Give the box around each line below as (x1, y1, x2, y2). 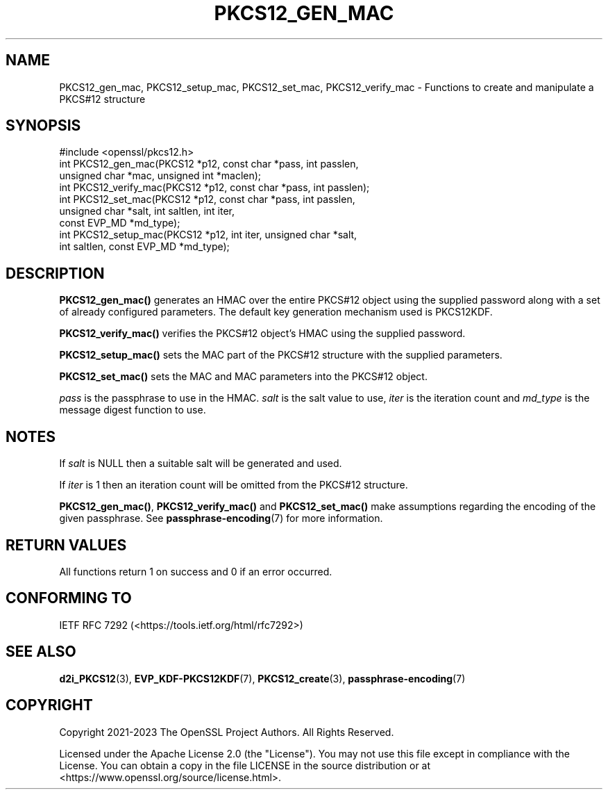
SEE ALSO (6, 643, 76, 661)
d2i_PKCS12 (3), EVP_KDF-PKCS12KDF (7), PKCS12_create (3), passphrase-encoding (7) (59, 672, 466, 685)
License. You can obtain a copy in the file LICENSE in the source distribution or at (59, 759, 431, 771)
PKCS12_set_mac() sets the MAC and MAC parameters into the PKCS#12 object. (59, 370, 428, 383)
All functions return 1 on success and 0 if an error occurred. (59, 565, 332, 577)
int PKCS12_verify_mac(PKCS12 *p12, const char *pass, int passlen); (59, 181, 370, 194)
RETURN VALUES (6, 536, 127, 554)
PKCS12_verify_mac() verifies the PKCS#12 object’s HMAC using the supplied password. (59, 327, 466, 340)
